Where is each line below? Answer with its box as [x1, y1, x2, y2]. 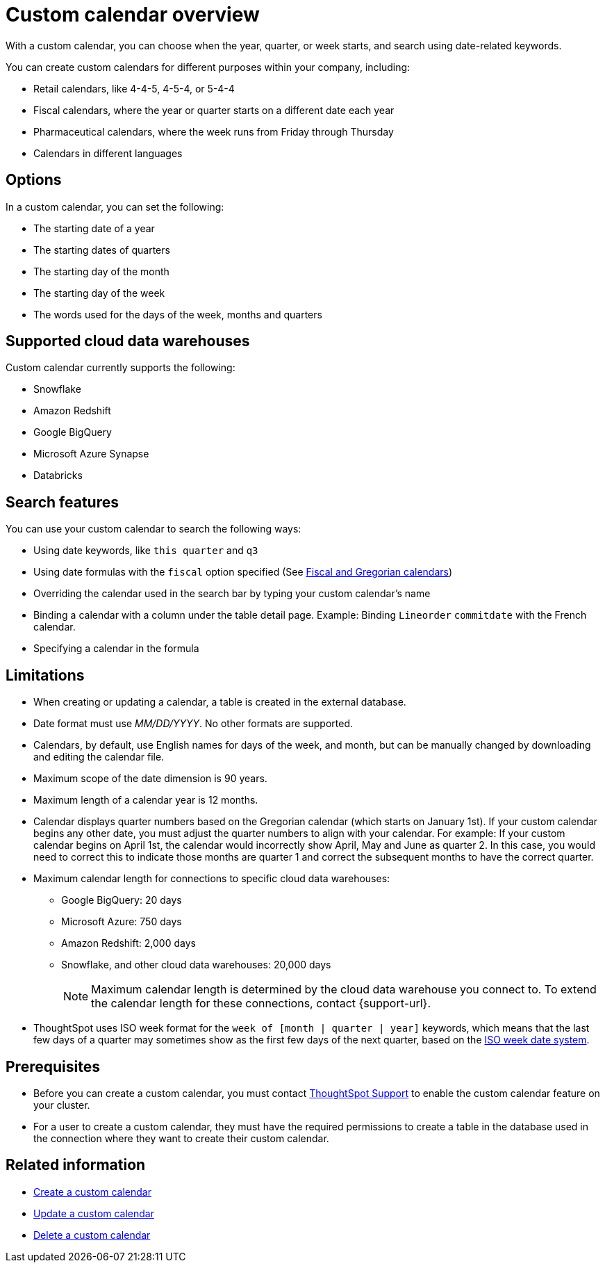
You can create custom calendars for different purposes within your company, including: [6, 60, 411, 73]
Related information [6, 1156, 146, 1174]
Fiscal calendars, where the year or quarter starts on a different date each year [33, 104, 395, 116]
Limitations [6, 666, 85, 684]
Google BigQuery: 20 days [61, 894, 182, 907]
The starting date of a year [33, 222, 155, 234]
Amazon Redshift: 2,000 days [61, 937, 196, 950]
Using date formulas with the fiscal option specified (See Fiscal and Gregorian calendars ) [33, 566, 453, 578]
